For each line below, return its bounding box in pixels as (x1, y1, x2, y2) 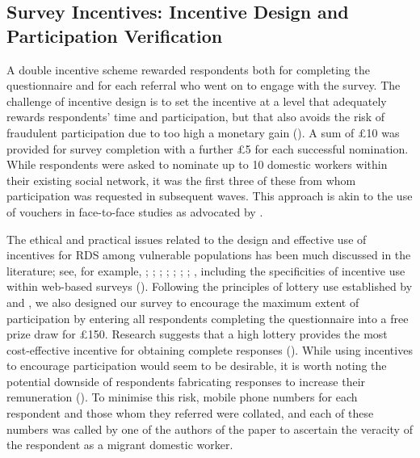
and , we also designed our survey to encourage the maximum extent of (6, 293, 359, 310)
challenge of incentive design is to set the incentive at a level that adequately (6, 92, 387, 109)
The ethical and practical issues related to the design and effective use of (6, 230, 367, 247)
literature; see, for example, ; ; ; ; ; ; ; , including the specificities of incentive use (6, 262, 405, 279)
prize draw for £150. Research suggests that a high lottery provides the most (6, 326, 388, 342)
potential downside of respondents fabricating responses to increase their (6, 372, 366, 389)
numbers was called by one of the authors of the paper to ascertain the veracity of (6, 420, 413, 437)
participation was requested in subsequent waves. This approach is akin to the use (6, 187, 413, 204)
